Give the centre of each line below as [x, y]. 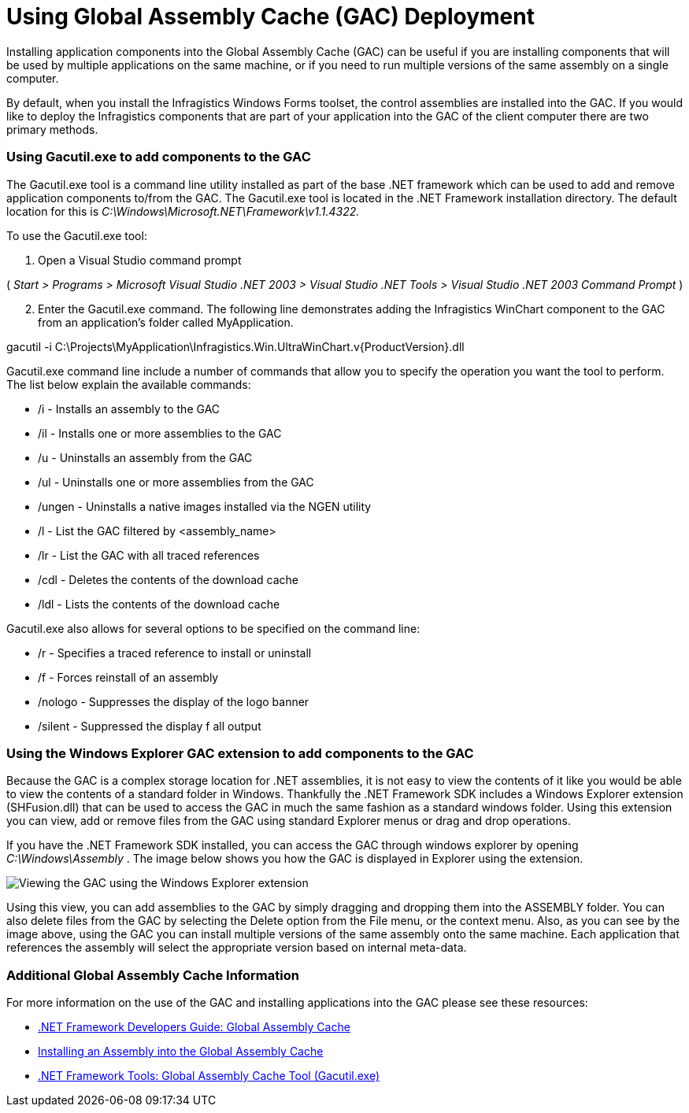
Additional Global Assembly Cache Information [153, 975]
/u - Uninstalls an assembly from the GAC [145, 457]
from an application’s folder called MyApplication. [166, 322]
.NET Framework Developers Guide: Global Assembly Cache [194, 1027]
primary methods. [52, 129]
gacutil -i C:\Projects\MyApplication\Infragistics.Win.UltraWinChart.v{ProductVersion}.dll [235, 346]
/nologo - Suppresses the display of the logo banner [174, 701]
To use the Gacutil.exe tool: [77, 235]
